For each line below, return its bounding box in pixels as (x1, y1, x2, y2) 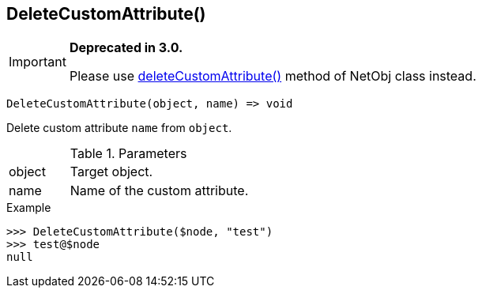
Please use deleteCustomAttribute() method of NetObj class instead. (69, 68, 476, 85)
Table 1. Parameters (70, 145, 187, 162)
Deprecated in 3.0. (69, 40, 183, 56)
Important (9, 54, 66, 70)
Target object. (70, 164, 153, 180)
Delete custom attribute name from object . (6, 121, 232, 135)
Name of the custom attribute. (70, 183, 249, 199)
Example (6, 201, 51, 215)
